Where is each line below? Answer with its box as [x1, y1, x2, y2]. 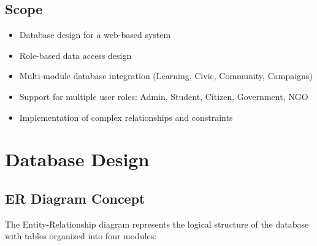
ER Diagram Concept [5, 188, 145, 207]
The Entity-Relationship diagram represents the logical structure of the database [5, 217, 309, 230]
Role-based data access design [19, 48, 132, 61]
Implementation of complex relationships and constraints [19, 110, 233, 123]
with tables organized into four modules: [5, 229, 157, 242]
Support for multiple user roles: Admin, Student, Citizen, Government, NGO [19, 90, 308, 102]
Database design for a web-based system [19, 28, 171, 41]
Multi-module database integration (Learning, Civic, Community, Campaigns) [19, 69, 313, 82]
